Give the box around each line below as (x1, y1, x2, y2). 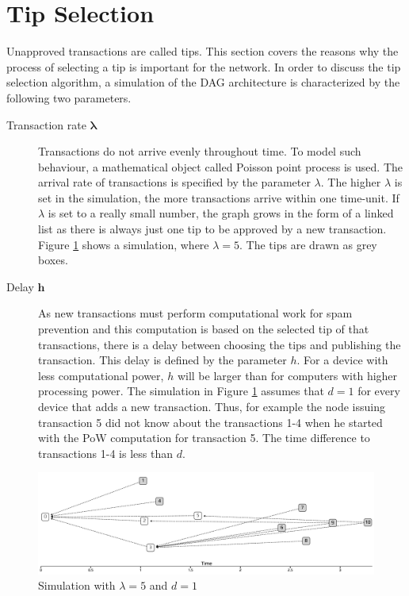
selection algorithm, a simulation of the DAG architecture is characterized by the (6, 74, 400, 90)
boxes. (38, 252, 68, 268)
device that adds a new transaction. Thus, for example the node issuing (38, 398, 385, 414)
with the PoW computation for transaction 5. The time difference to (38, 429, 370, 446)
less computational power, (38, 367, 164, 383)
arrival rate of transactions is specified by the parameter (38, 174, 311, 190)
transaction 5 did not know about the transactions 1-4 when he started (38, 413, 383, 430)
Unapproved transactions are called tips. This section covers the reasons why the (6, 43, 399, 60)
